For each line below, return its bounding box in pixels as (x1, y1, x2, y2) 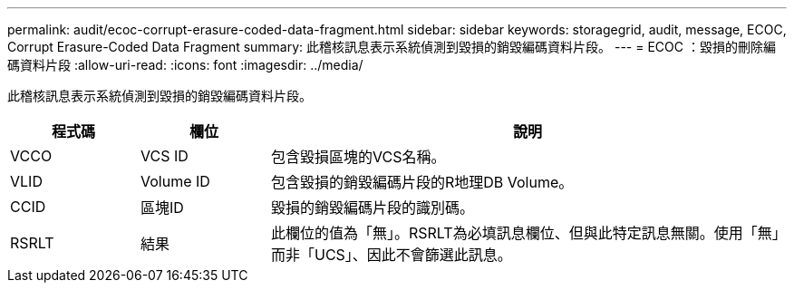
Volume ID (140, 172, 210, 190)
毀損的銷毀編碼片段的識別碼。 (270, 198, 474, 217)
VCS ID (140, 147, 189, 165)
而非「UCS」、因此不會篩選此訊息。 (270, 246, 512, 264)
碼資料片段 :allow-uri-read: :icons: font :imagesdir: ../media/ (7, 57, 363, 72)
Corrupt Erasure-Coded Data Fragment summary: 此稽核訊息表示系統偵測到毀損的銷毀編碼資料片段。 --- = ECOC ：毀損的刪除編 (7, 39, 776, 54)
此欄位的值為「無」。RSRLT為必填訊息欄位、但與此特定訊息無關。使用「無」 (270, 224, 779, 242)
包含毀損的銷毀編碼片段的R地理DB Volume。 (270, 173, 574, 191)
